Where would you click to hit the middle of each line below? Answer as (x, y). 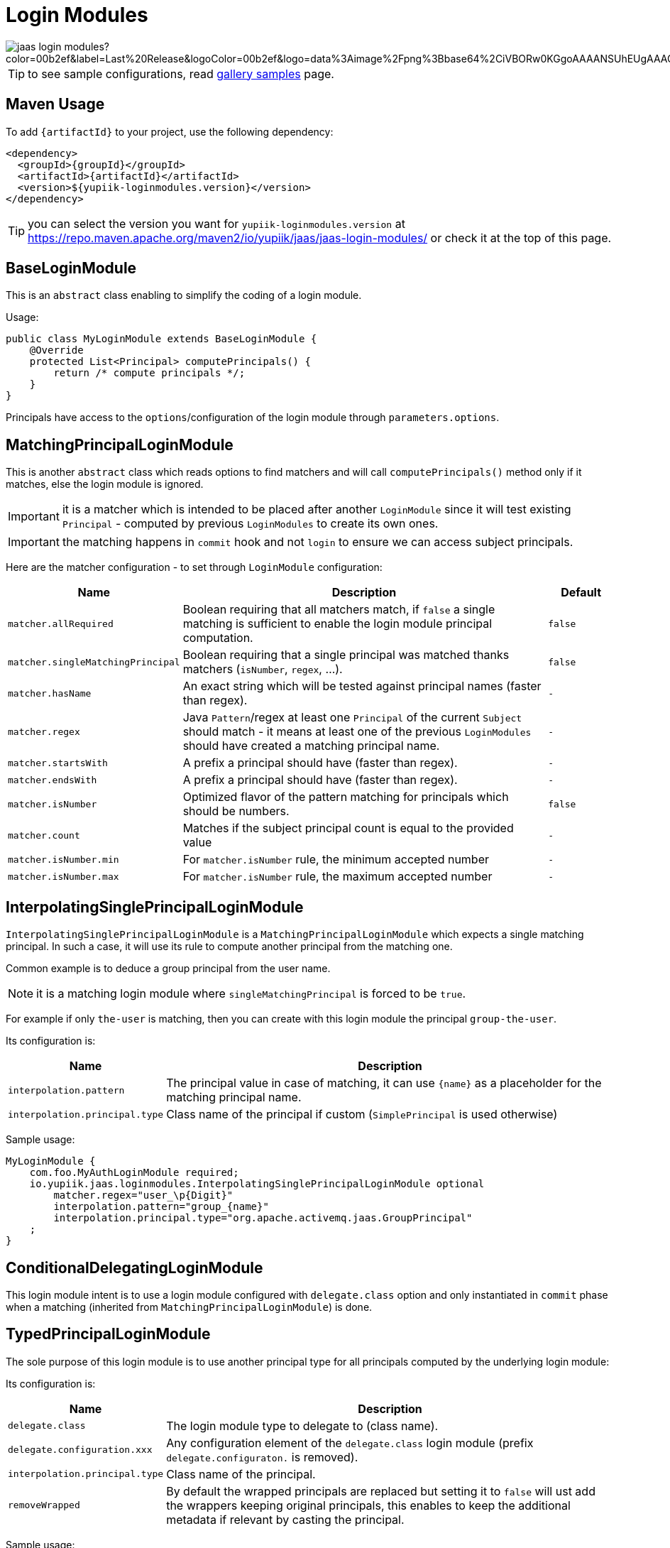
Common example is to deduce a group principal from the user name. (168, 969)
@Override (56, 350)
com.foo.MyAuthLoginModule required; (134, 1173)
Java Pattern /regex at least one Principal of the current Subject (352, 718)
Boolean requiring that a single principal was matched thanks (346, 655)
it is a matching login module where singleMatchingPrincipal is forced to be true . (251, 994)
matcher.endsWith (53, 780)
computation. (218, 638)
